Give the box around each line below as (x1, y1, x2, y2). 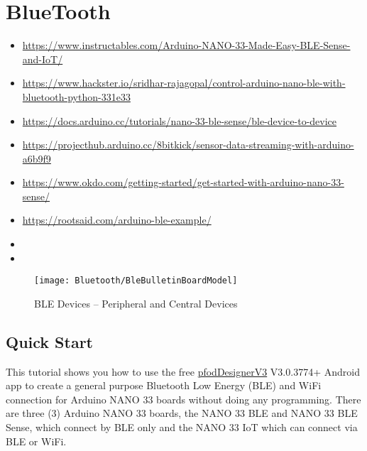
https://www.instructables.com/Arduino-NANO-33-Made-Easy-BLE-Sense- (22, 38, 351, 53)
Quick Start (6, 330, 93, 352)
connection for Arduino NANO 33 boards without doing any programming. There (6, 391, 361, 406)
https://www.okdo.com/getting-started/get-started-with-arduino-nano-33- (22, 175, 344, 190)
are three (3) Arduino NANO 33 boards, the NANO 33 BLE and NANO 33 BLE (6, 406, 358, 420)
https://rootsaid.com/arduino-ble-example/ (22, 212, 212, 227)
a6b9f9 (22, 151, 51, 165)
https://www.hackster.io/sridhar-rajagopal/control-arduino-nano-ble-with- (22, 75, 346, 90)
